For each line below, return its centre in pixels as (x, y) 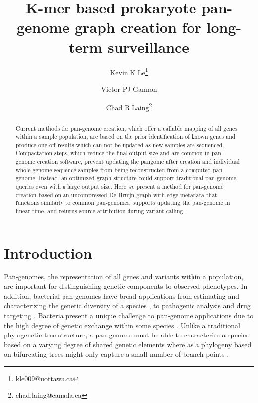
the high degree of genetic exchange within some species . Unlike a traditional (122, 325)
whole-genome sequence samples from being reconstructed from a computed (113, 169)
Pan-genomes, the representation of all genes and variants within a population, (124, 276)
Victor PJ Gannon (129, 89)
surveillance (148, 46)
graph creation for (138, 27)
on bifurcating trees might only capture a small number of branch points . (117, 354)
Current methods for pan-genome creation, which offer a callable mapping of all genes (126, 128)
